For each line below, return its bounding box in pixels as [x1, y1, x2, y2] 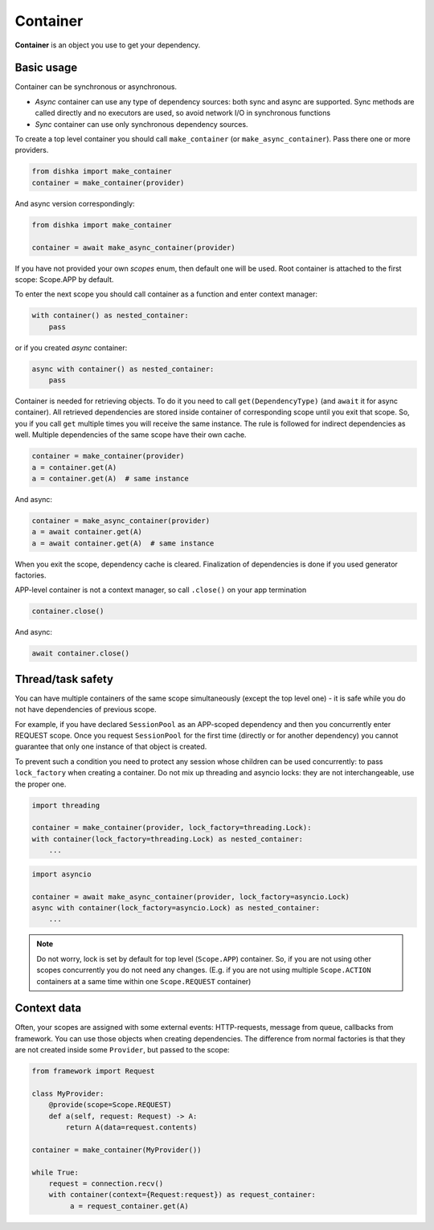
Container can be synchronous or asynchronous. [14, 82, 177, 92]
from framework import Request [31, 1067, 156, 1076]
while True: [31, 1167, 80, 1177]
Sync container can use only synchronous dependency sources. [35, 119, 248, 129]
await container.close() [31, 649, 130, 658]
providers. [14, 145, 49, 155]
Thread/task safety [14, 672, 114, 686]
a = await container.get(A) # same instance [31, 538, 215, 548]
